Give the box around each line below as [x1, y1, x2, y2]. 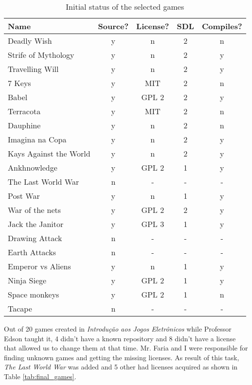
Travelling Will [8, 63, 59, 74]
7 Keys [8, 77, 31, 88]
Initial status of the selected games [66, 1, 184, 12]
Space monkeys [8, 289, 59, 300]
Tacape [8, 303, 32, 314]
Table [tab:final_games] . [4, 371, 76, 381]
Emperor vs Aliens [8, 261, 71, 272]
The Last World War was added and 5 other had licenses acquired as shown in [4, 362, 238, 372]
